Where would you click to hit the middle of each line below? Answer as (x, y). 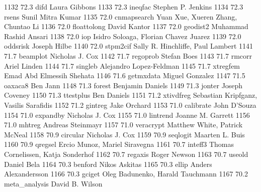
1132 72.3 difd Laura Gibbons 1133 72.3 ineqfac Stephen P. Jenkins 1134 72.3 (124, 7)
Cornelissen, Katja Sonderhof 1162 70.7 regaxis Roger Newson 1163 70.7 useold (126, 154)
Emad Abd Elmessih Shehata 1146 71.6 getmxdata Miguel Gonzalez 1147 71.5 (125, 75)
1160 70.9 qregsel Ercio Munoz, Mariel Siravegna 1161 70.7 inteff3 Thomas (119, 144)
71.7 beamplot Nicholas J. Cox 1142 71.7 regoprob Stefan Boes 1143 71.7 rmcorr (128, 55)
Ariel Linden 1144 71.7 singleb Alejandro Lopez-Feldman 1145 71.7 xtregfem (122, 65)
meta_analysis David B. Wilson (53, 183)
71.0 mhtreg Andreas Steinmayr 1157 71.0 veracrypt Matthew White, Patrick (123, 125)
